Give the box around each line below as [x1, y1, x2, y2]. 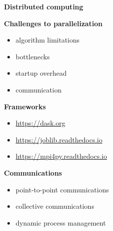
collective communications [15, 201, 94, 211]
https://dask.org [15, 118, 66, 128]
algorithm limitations [15, 35, 80, 45]
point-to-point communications [15, 184, 109, 194]
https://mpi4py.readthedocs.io [15, 151, 107, 161]
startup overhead [15, 68, 67, 78]
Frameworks [4, 101, 46, 111]
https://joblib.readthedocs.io [15, 134, 103, 144]
